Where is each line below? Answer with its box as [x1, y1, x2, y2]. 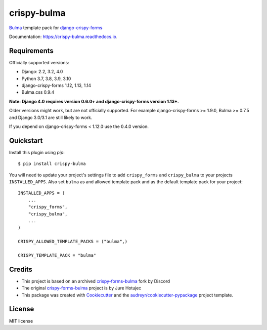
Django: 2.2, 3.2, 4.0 [21, 69, 63, 75]
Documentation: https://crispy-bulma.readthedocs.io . [9, 34, 118, 40]
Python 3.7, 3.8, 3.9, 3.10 [21, 76, 71, 82]
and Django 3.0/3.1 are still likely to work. [9, 114, 92, 121]
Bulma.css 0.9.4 [21, 89, 54, 95]
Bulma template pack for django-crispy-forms [9, 25, 102, 31]
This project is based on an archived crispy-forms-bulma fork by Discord [21, 278, 170, 284]
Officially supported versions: [9, 59, 69, 65]
